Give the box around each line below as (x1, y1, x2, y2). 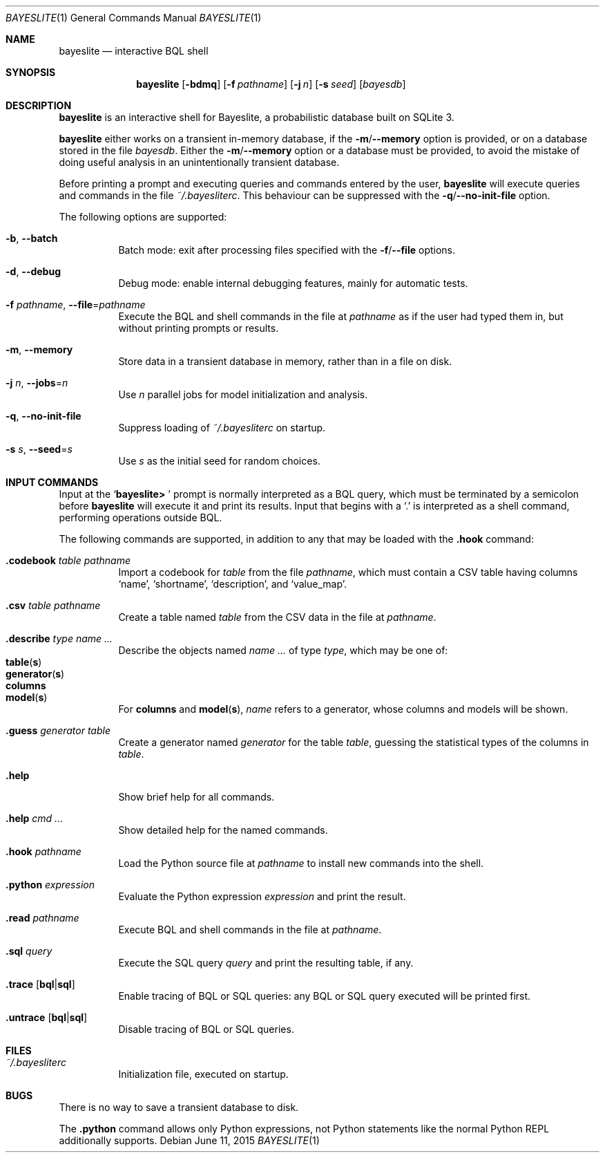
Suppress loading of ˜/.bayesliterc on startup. (118, 422, 326, 433)
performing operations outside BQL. (59, 512, 222, 523)
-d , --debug (6, 265, 61, 277)
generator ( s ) (6, 668, 65, 680)
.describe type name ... (6, 633, 113, 644)
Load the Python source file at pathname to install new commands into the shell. (118, 857, 484, 869)
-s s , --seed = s (6, 443, 73, 455)
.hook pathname (6, 846, 81, 857)
